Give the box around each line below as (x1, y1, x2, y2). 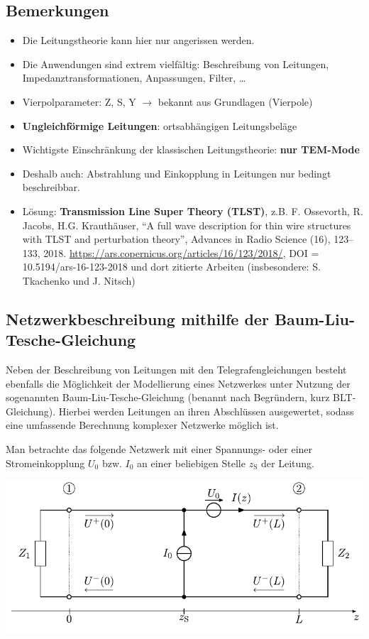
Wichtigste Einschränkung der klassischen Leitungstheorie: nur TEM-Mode (22, 142, 360, 157)
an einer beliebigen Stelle (137, 455, 246, 470)
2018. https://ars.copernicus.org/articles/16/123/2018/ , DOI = (43, 245, 319, 260)
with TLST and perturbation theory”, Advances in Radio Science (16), (22, 231, 331, 246)
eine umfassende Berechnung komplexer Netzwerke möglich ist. (6, 417, 279, 432)
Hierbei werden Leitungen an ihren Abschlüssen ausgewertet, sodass (58, 403, 354, 418)
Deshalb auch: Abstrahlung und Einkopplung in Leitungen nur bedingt (22, 165, 331, 180)
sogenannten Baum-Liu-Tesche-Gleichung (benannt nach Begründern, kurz (6, 390, 330, 405)
